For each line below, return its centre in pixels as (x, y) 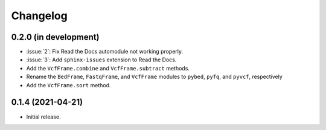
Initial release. (43, 117)
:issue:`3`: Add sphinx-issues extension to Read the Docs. (101, 60)
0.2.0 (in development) (55, 37)
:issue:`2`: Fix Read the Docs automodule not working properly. (105, 52)
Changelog (39, 16)
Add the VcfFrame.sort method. (69, 85)
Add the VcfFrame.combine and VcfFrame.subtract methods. (108, 68)
